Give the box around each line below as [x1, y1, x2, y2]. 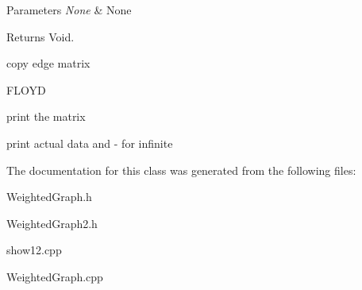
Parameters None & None [6, 2, 132, 17]
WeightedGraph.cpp [6, 268, 103, 284]
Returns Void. [6, 28, 75, 44]
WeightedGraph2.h [6, 215, 98, 231]
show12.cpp [6, 242, 62, 258]
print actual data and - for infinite [6, 134, 173, 151]
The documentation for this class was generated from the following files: [6, 161, 356, 178]
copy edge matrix [6, 55, 90, 72]
